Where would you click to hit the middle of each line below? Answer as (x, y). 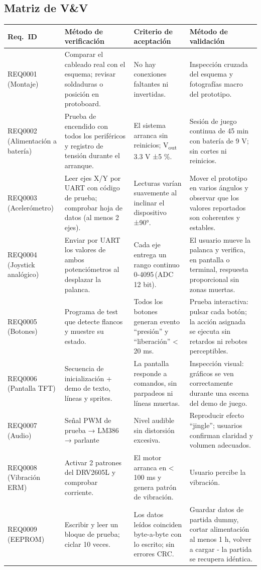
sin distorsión (154, 430)
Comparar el (84, 54)
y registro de (84, 145)
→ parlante (82, 440)
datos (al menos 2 (92, 217)
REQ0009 (22, 529)
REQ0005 (22, 321)
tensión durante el (92, 155)
